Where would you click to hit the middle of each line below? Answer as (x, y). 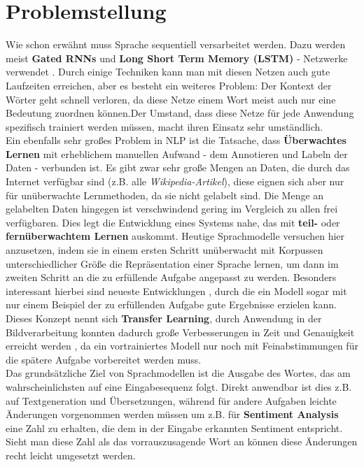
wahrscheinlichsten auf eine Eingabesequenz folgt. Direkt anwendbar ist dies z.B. (179, 386)
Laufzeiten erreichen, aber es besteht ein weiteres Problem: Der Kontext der (169, 85)
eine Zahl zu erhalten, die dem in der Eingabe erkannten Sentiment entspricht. (174, 428)
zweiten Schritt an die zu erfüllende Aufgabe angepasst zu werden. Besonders (171, 277)
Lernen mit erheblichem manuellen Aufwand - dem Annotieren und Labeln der (177, 153)
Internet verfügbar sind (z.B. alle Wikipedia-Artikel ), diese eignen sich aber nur (175, 181)
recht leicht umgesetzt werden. (71, 455)
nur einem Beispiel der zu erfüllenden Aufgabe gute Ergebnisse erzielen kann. (171, 304)
